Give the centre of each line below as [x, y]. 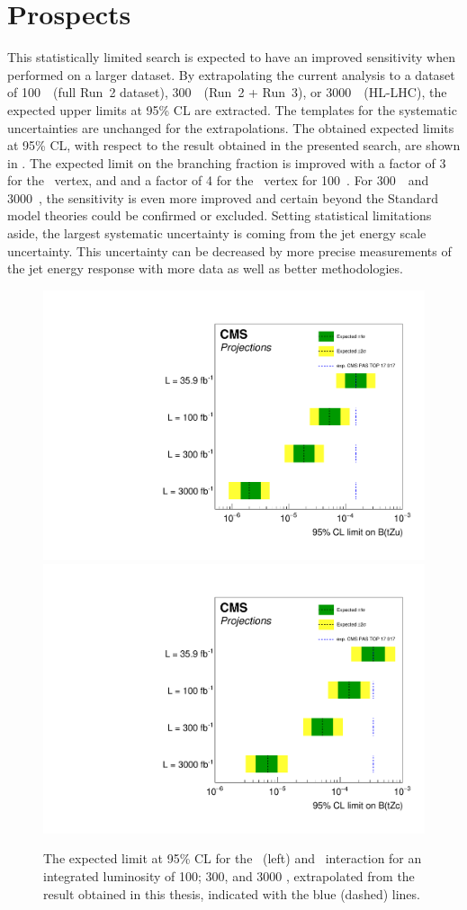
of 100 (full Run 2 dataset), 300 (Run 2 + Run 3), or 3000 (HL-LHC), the [227, 92]
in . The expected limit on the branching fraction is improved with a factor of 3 [227, 162]
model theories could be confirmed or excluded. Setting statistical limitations [220, 215]
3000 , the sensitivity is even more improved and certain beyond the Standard [223, 197]
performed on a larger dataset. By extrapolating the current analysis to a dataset [231, 74]
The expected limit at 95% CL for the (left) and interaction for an [233, 858]
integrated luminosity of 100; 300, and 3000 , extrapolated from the [229, 875]
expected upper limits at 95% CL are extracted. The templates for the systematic [232, 109]
